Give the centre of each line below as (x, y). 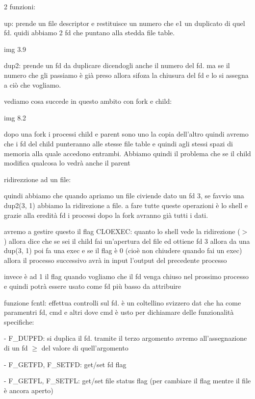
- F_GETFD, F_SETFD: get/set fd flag (65, 364)
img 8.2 (15, 117)
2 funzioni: (20, 6)
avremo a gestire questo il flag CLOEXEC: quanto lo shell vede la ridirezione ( (122, 231)
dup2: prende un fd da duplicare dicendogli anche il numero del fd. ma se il (117, 65)
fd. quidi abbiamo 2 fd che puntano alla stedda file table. (89, 33)
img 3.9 (15, 49)
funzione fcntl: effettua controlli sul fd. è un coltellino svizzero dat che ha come (123, 302)
